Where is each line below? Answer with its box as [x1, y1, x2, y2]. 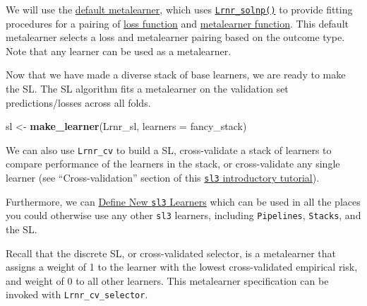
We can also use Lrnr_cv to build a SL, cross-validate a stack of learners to [6, 142, 332, 157]
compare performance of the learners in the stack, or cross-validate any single [6, 156, 340, 171]
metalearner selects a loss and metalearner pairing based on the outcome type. [6, 30, 345, 45]
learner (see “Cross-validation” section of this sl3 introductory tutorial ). [6, 170, 320, 185]
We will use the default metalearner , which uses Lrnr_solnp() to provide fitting [6, 2, 353, 16]
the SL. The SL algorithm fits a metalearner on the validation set [6, 81, 289, 96]
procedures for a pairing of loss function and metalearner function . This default [6, 16, 349, 30]
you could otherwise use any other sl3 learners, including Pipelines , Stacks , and [6, 208, 361, 223]
